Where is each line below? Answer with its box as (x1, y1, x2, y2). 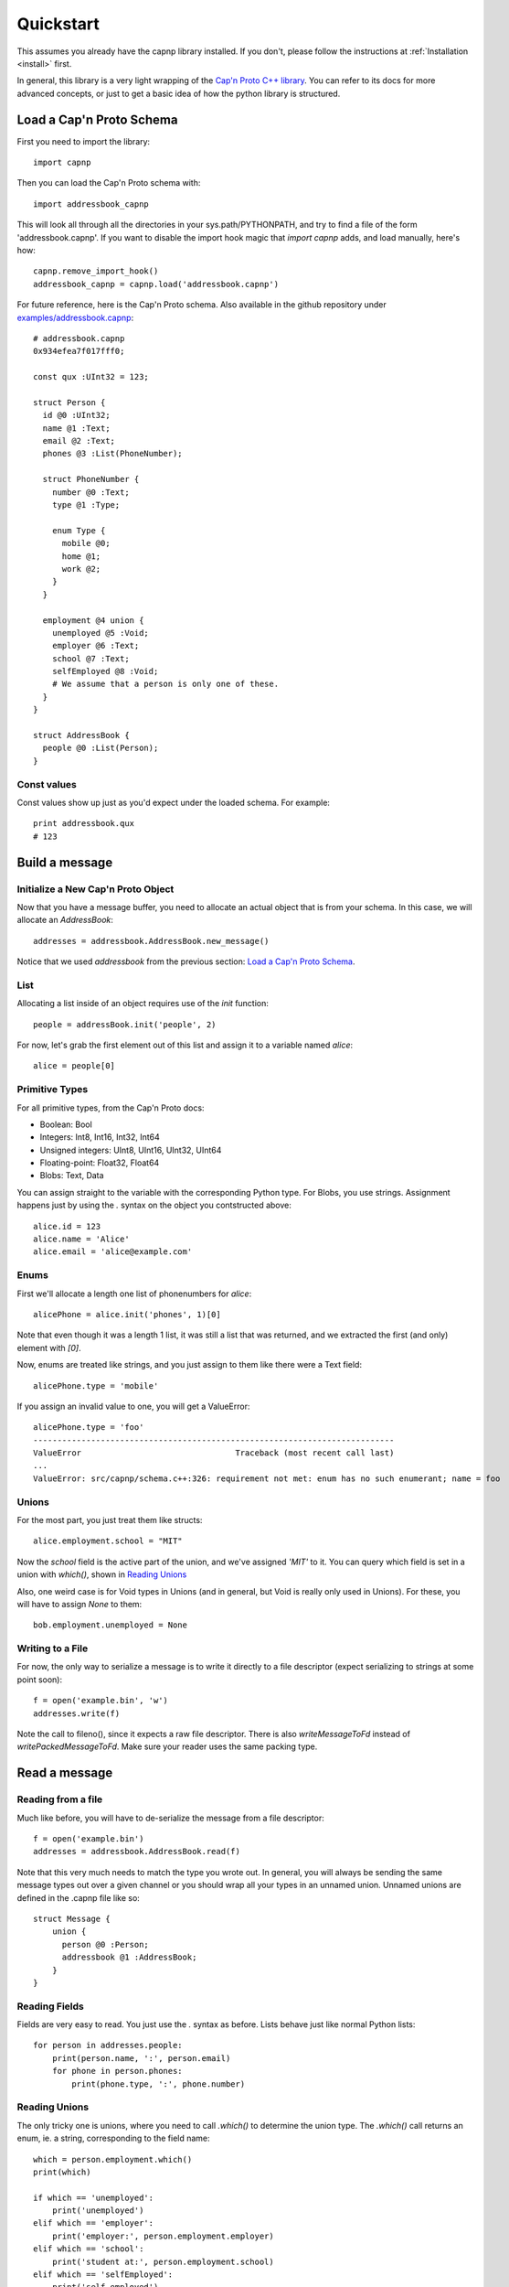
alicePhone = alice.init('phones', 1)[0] (33, 1309, 221, 1319)
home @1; (61, 551, 101, 562)
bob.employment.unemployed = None (33, 1620, 187, 1630)
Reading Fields (16, 2000, 84, 2013)
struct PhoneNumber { (42, 474, 140, 485)
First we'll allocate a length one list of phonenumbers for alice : (16, 1288, 252, 1299)
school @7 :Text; (51, 653, 130, 663)
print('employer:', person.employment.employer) (51, 2230, 274, 2241)
